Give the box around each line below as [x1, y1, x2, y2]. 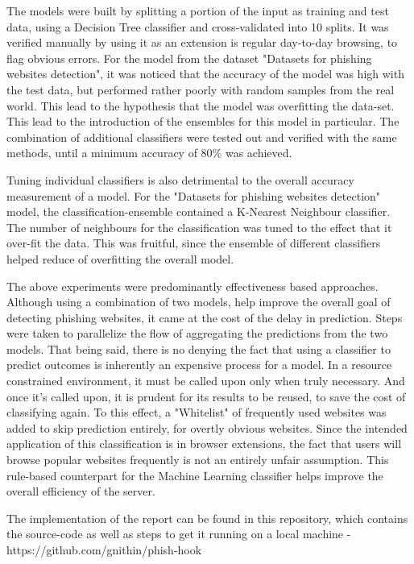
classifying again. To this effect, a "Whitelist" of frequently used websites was [6, 404, 387, 421]
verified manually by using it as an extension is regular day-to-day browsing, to [6, 34, 398, 51]
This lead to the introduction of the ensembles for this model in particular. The [6, 113, 400, 130]
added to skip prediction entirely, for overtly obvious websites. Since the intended [6, 419, 408, 436]
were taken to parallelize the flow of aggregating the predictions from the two [6, 325, 388, 342]
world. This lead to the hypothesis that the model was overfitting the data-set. [6, 97, 395, 114]
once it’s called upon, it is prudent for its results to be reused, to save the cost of [6, 388, 406, 404]
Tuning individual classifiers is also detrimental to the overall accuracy [6, 171, 354, 188]
